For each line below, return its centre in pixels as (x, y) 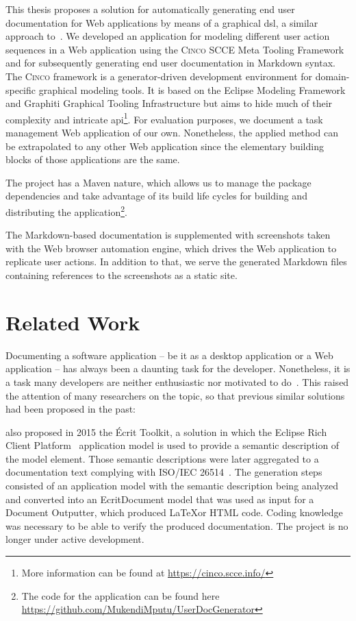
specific (21, 89)
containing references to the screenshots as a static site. (122, 275)
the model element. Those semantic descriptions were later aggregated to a (162, 458)
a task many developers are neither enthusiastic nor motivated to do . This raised (177, 381)
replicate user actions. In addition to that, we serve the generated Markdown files (176, 261)
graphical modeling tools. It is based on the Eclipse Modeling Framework (192, 89)
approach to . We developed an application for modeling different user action (168, 36)
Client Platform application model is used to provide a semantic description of (173, 445)
